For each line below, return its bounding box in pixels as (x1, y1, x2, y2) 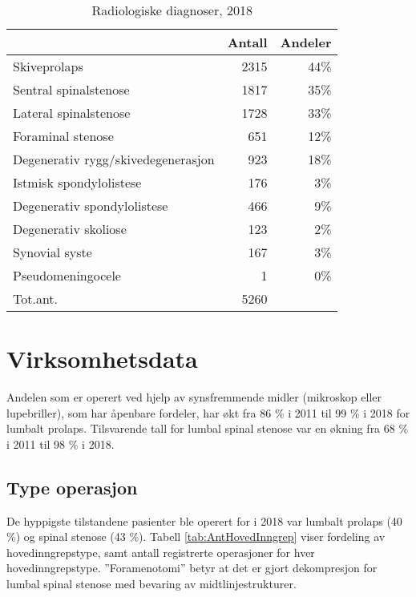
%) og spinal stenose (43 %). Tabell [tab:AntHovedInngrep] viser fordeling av (6, 528, 386, 545)
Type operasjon (6, 474, 138, 499)
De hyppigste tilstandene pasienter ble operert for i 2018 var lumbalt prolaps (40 (6, 512, 402, 529)
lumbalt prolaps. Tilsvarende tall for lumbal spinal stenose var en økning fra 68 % (6, 420, 409, 437)
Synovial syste (13, 243, 92, 261)
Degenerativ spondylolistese (13, 196, 168, 215)
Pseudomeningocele (13, 266, 121, 284)
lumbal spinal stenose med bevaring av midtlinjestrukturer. (6, 575, 297, 592)
